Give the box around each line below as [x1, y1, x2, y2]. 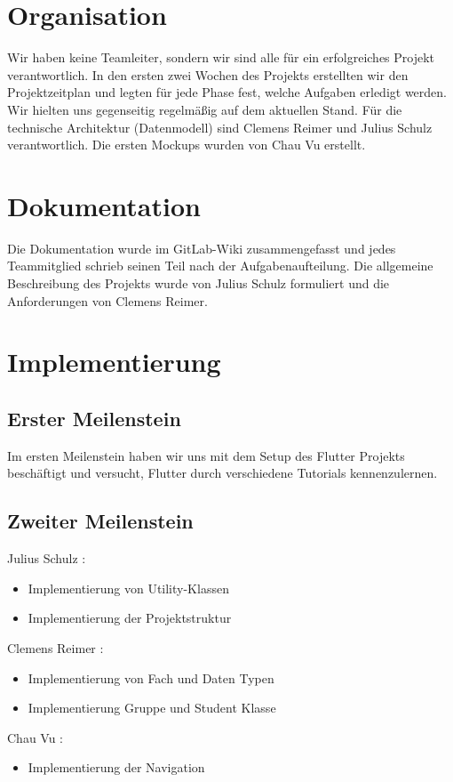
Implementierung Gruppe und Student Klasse [28, 698, 276, 717]
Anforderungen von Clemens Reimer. [7, 291, 208, 310]
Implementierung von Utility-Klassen [28, 578, 229, 597]
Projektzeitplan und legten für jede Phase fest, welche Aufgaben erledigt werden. [7, 83, 447, 101]
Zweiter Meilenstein [7, 507, 194, 535]
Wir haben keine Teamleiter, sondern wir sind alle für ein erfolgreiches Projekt [7, 48, 435, 67]
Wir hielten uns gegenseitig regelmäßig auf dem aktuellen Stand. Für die [7, 100, 402, 118]
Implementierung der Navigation [28, 758, 205, 777]
